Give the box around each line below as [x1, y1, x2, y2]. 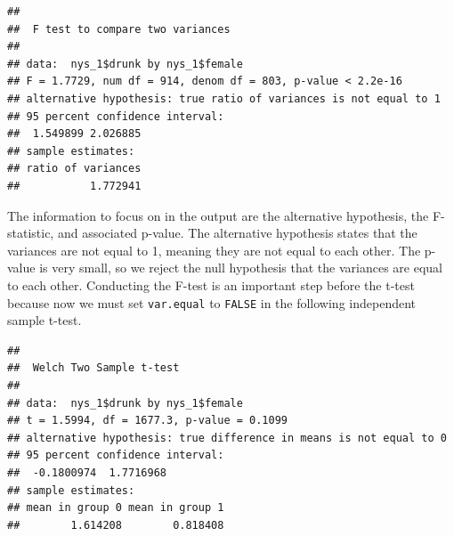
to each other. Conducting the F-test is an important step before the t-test [7, 275, 415, 294]
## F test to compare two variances [7, 22, 231, 36]
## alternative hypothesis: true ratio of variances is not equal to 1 [7, 92, 441, 105]
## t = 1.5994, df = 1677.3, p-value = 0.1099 [7, 414, 288, 427]
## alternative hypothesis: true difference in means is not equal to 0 [7, 431, 447, 444]
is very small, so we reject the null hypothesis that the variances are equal [39, 258, 443, 277]
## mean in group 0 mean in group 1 [7, 501, 224, 515]
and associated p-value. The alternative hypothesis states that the [57, 223, 418, 242]
